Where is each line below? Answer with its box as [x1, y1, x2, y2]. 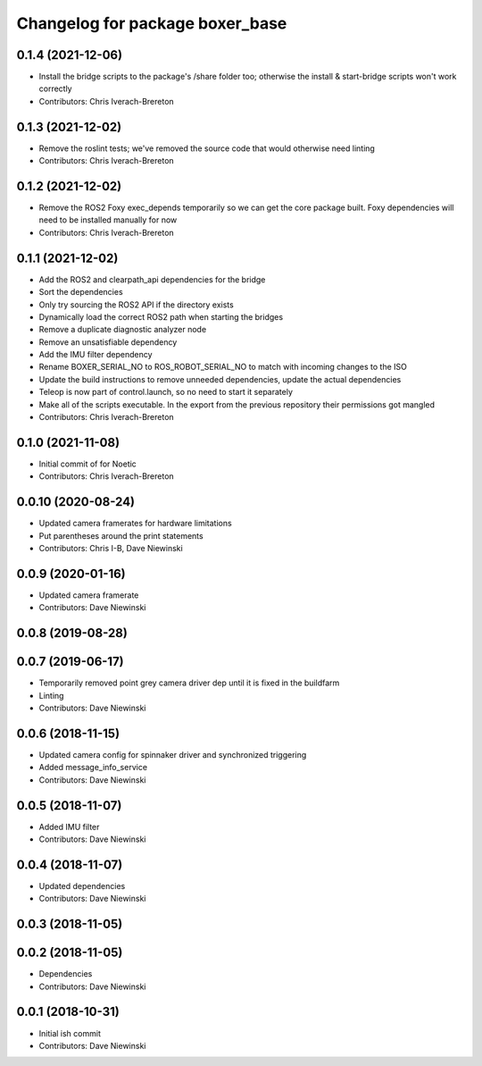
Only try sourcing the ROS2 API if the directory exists [38, 299, 234, 310]
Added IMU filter [38, 821, 100, 832]
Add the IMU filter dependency [38, 349, 153, 360]
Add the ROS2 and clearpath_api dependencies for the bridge [38, 273, 266, 285]
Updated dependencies [38, 880, 126, 891]
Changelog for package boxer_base [16, 13, 287, 33]
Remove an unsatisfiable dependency [38, 336, 178, 348]
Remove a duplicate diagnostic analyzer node [38, 324, 207, 335]
